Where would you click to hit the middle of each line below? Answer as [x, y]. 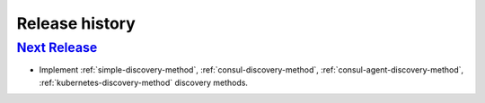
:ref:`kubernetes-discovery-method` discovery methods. [144, 82]
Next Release [57, 47]
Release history [76, 23]
